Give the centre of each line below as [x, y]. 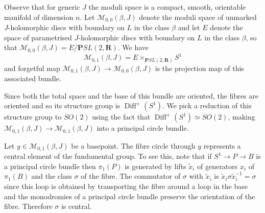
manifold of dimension [39, 17]
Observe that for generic [42, 7]
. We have [133, 47]
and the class [52, 176]
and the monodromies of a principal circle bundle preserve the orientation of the [130, 196]
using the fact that [121, 117]
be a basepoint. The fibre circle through [133, 145]
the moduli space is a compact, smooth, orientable [167, 7]
